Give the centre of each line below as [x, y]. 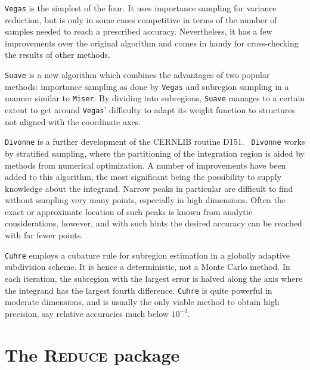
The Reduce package [92, 354]
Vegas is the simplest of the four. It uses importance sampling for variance [141, 8]
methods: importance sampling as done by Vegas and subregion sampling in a [147, 86]
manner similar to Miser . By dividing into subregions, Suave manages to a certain [155, 98]
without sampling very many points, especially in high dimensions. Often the [145, 200]
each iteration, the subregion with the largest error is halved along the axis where [154, 278]
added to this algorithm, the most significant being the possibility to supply [143, 177]
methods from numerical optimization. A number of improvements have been [145, 165]
